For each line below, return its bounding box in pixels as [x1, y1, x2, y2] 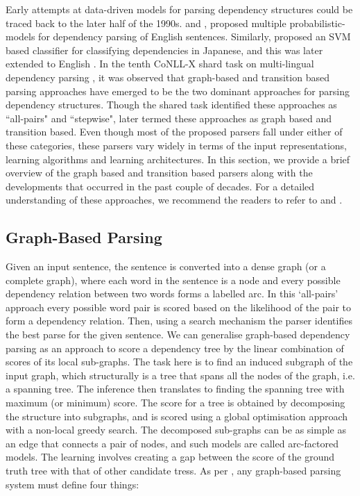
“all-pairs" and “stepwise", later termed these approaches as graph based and [6, 110, 332, 125]
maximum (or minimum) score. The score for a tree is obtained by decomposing [6, 395, 345, 410]
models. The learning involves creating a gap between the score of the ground [6, 449, 335, 464]
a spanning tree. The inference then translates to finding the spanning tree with [6, 381, 345, 396]
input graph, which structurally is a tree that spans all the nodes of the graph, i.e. [6, 367, 355, 382]
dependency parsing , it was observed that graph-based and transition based [6, 69, 329, 84]
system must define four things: [6, 477, 139, 491]
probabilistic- [289, 15, 345, 30]
